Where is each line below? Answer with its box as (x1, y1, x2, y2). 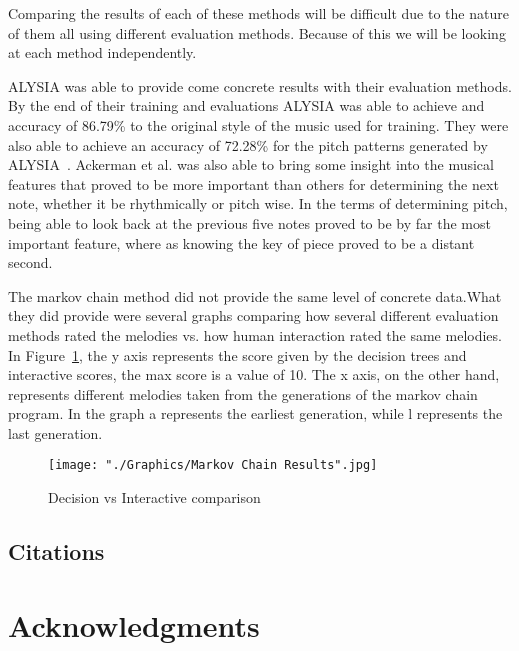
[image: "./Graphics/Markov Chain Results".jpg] (48, 458, 378, 473)
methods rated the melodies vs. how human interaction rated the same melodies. (8, 324, 502, 345)
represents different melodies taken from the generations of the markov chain (8, 383, 478, 404)
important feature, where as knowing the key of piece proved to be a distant (8, 232, 475, 253)
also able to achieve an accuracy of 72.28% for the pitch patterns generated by (8, 134, 488, 155)
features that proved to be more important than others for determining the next (8, 173, 499, 194)
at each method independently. (8, 42, 197, 63)
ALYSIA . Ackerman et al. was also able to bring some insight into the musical (8, 154, 494, 175)
